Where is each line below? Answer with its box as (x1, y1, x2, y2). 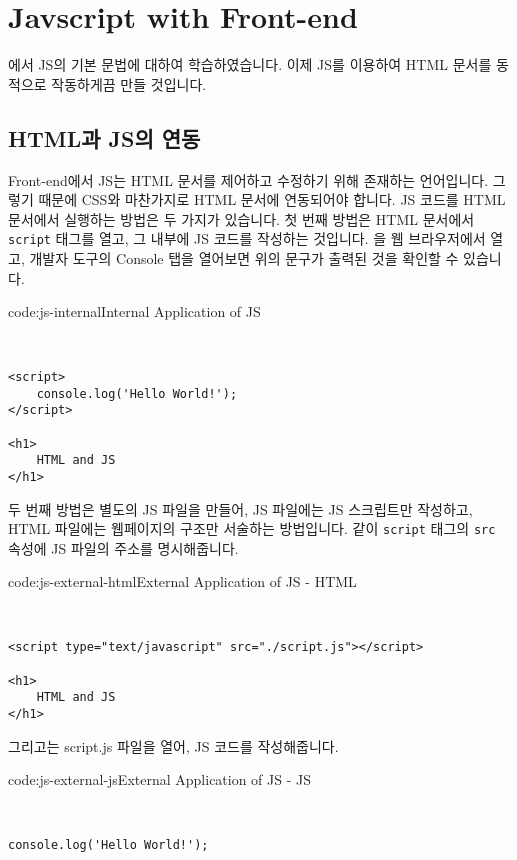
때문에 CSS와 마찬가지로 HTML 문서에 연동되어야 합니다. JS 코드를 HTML (38, 189, 506, 210)
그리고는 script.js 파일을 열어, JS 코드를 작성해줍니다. (8, 735, 339, 756)
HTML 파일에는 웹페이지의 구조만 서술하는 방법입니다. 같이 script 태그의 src (8, 518, 496, 539)
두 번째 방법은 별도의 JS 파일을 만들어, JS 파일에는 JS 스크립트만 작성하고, (8, 498, 473, 519)
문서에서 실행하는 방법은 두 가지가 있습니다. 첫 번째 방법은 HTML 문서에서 (8, 208, 475, 229)
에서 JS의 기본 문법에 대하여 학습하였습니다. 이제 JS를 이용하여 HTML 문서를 (8, 54, 492, 75)
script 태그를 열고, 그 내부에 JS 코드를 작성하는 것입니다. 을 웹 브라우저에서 (8, 228, 486, 249)
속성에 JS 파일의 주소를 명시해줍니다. (8, 537, 239, 558)
